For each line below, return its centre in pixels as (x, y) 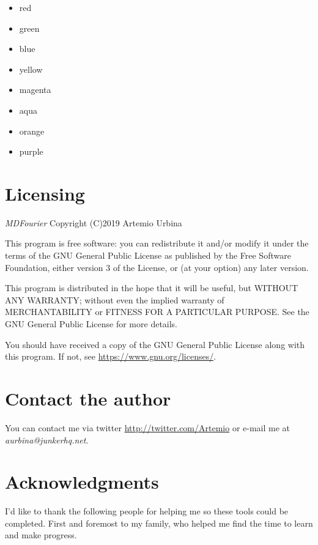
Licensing (45, 193)
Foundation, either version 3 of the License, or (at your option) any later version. (157, 267)
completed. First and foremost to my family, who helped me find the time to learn (159, 523)
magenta (35, 90)
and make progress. (41, 535)
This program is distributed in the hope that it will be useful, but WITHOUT (152, 288)
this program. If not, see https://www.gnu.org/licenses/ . (111, 356)
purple (31, 151)
